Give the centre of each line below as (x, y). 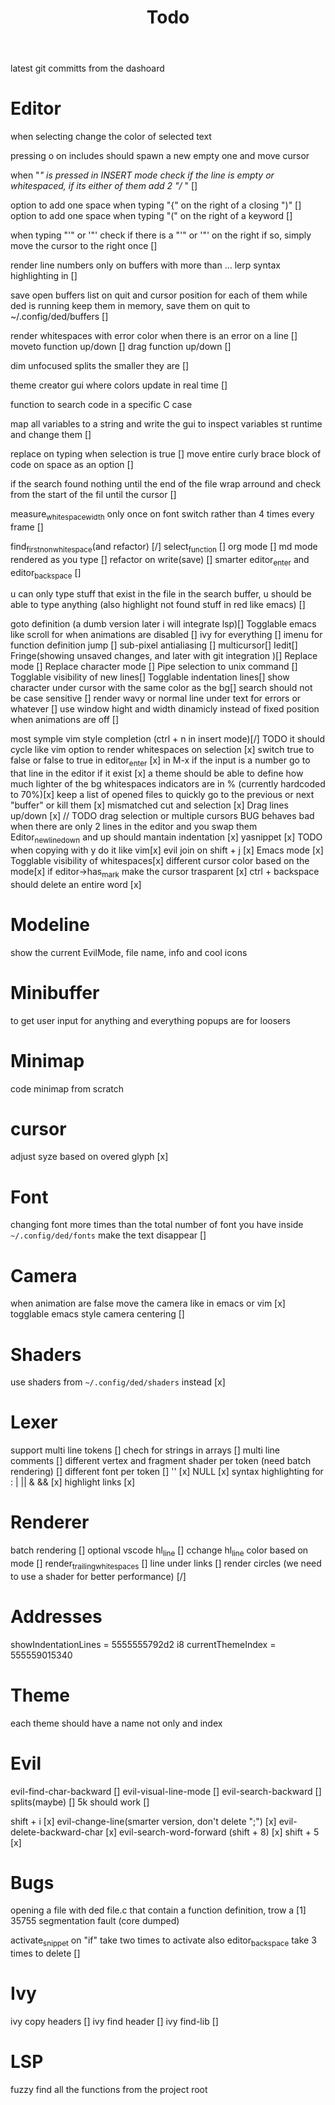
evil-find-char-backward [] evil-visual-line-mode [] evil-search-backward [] (166, 1791)
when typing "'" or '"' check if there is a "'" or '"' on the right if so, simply (161, 235)
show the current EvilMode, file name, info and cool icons (129, 952)
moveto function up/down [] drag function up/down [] (121, 347)
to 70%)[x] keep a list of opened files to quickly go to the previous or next (162, 795)
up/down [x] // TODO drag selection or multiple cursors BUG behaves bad (162, 816)
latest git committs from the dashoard (87, 68)
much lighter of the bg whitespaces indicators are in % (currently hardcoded (168, 784)
